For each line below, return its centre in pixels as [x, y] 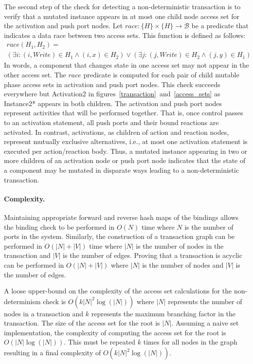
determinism [22, 301]
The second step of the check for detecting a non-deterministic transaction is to [122, 6]
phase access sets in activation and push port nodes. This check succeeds [112, 84]
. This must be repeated [100, 342]
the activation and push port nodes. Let [63, 26]
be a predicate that [220, 26]
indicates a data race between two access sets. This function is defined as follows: [125, 35]
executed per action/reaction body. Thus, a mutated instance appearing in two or [126, 151]
